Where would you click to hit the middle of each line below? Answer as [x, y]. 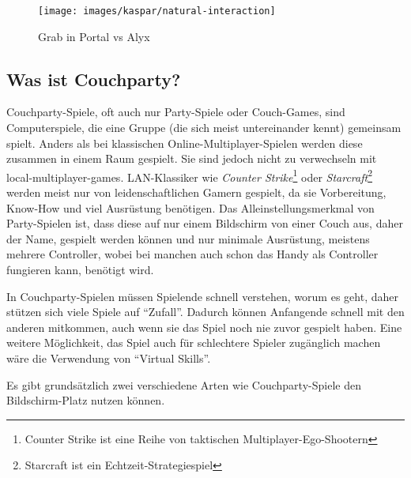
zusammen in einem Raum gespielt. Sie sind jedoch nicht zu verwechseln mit [192, 158]
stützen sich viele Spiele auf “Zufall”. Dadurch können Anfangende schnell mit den [205, 312]
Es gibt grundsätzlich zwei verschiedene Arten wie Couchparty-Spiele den [184, 384]
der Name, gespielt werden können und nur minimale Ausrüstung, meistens [188, 238]
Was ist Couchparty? [94, 79]
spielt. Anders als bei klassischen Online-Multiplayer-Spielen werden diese [185, 143]
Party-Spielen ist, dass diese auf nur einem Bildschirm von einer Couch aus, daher [205, 223]
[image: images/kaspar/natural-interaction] [157, 11]
